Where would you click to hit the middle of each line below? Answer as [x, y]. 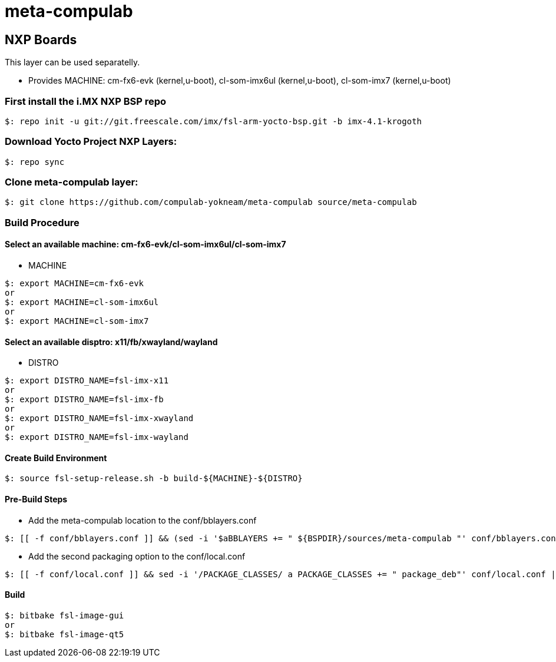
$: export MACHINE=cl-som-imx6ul [82, 302]
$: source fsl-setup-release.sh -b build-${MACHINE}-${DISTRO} [154, 479]
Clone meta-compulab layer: [72, 182]
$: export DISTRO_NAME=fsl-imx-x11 [87, 381]
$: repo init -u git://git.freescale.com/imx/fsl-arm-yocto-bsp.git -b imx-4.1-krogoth [214, 121]
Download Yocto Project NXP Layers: [91, 142]
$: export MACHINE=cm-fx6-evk [75, 284]
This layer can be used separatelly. [72, 62]
